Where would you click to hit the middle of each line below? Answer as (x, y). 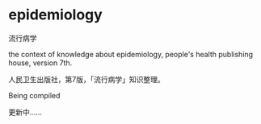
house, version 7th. (40, 63)
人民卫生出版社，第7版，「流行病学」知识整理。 (86, 79)
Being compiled (34, 95)
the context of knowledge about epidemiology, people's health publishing (130, 54)
